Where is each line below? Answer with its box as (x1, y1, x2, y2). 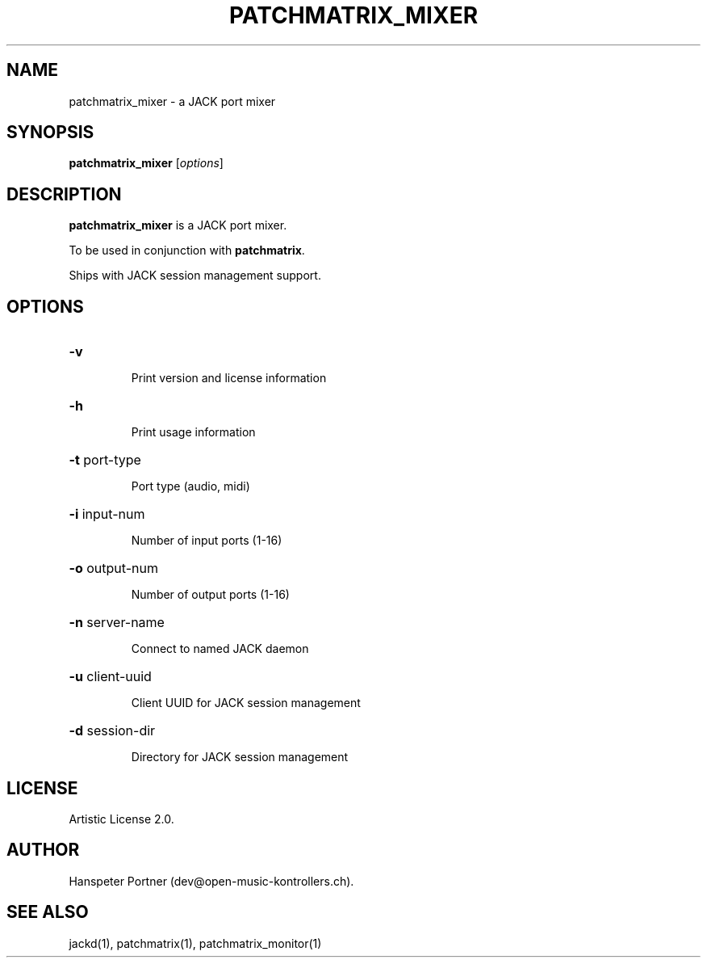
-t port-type (69, 452, 141, 469)
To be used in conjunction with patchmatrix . (69, 243, 305, 258)
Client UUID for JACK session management (131, 696, 361, 710)
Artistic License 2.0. (69, 811, 174, 826)
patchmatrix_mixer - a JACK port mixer (69, 94, 276, 108)
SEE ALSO (6, 902, 89, 923)
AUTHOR (6, 840, 80, 861)
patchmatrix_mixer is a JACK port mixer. (69, 218, 287, 233)
